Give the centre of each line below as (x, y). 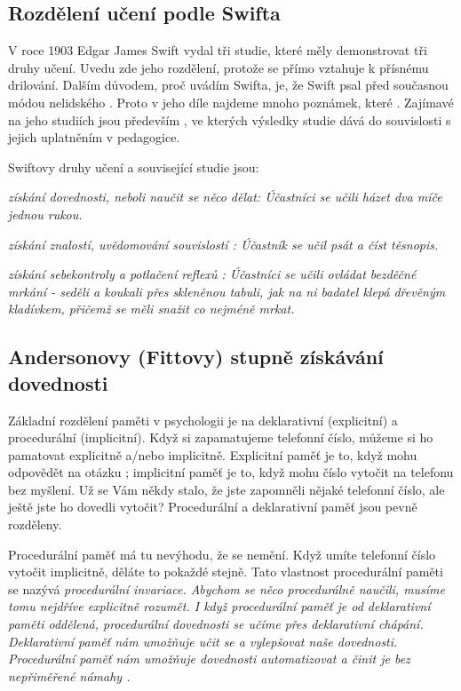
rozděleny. (35, 524)
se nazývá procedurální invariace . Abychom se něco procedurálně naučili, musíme (227, 588)
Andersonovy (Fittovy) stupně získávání (196, 357)
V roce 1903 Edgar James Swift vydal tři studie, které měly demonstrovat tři (218, 50)
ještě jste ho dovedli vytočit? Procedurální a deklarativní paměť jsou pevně (213, 507)
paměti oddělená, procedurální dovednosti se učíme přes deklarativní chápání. (216, 624)
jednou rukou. (45, 214)
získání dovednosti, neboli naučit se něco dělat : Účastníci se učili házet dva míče (225, 197)
